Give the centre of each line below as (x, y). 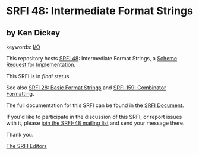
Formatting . (20, 94)
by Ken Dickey (33, 33)
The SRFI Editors (27, 146)
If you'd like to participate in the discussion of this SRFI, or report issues (94, 117)
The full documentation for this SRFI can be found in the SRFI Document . (95, 105)
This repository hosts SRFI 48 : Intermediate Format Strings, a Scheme (91, 58)
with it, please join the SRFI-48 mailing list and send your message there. (95, 123)
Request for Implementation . (41, 64)
